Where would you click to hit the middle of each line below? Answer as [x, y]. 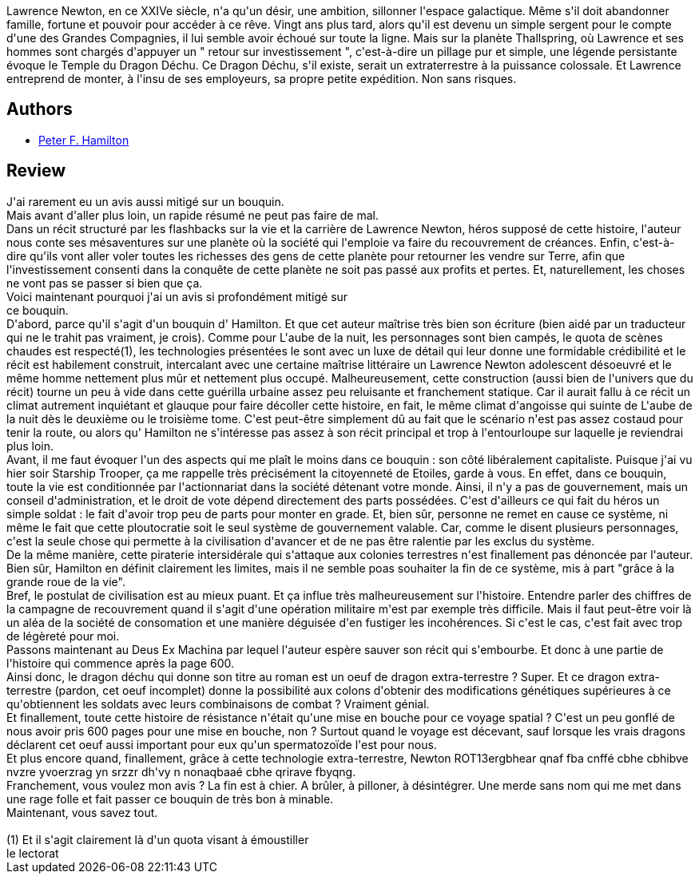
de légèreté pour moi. [63, 636]
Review [36, 171]
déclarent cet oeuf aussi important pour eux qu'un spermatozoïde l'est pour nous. [222, 744]
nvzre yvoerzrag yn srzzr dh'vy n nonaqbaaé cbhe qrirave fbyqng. [181, 771]
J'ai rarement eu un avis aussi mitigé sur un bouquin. [145, 201]
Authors [40, 109]
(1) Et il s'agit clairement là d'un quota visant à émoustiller [158, 839]
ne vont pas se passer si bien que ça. [105, 283]
